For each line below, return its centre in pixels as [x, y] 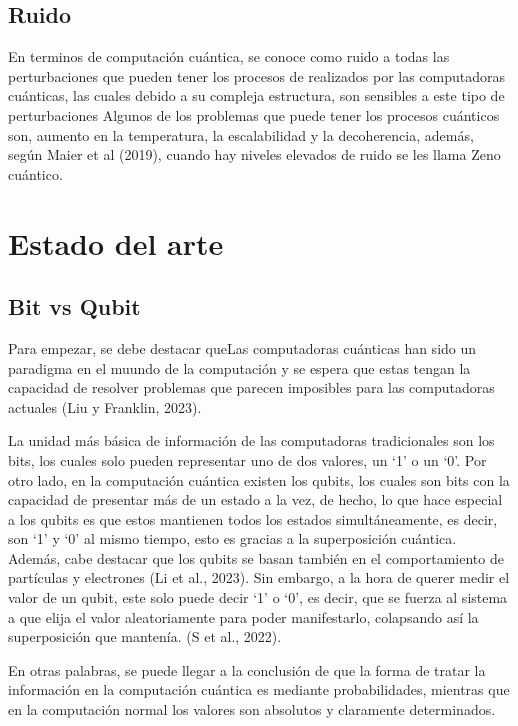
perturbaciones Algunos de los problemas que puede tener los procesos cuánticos [254, 114]
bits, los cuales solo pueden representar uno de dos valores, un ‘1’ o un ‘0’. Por [247, 459]
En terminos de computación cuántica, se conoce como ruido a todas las [229, 56]
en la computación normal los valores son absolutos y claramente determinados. [252, 709]
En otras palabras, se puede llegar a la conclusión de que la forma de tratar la [247, 669]
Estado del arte [116, 242]
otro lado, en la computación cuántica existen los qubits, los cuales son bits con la [259, 479]
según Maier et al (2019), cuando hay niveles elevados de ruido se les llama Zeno [254, 154]
